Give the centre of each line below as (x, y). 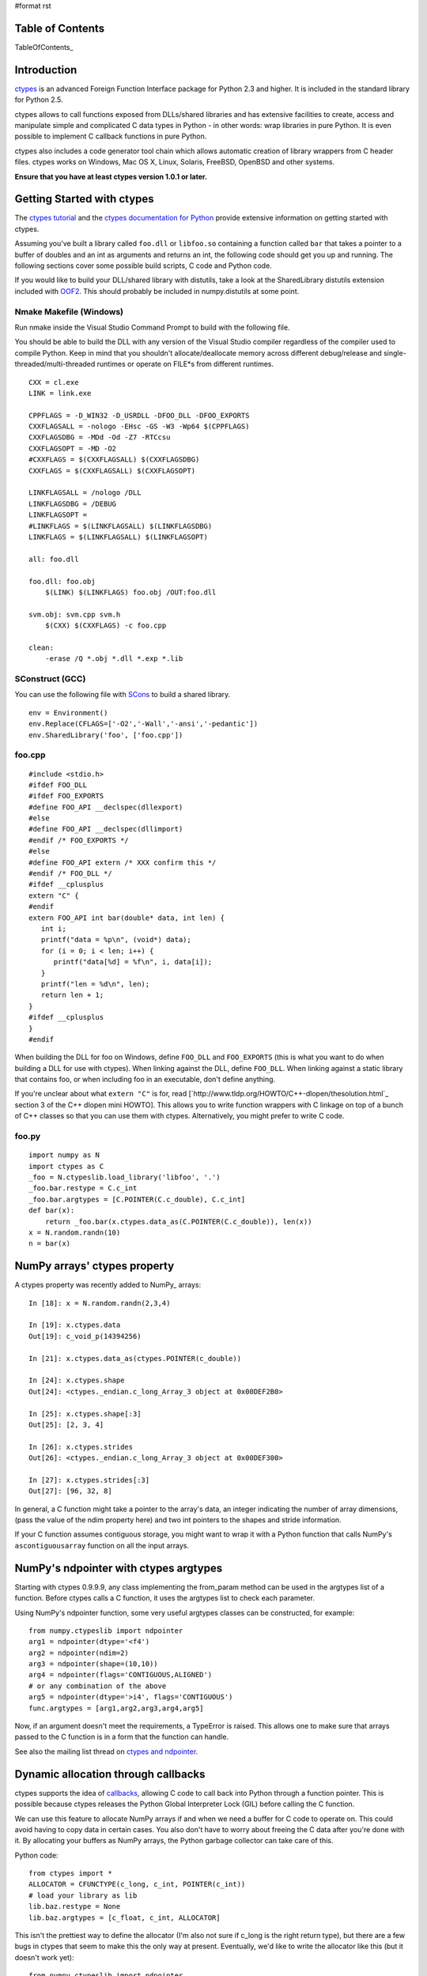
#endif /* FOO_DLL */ (70, 874)
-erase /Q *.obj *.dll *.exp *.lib (114, 659)
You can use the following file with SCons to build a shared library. (123, 695)
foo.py (28, 1137)
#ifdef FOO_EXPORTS (66, 796)
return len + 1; (72, 995)
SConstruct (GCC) (50, 679)
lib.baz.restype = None (75, 1906)
